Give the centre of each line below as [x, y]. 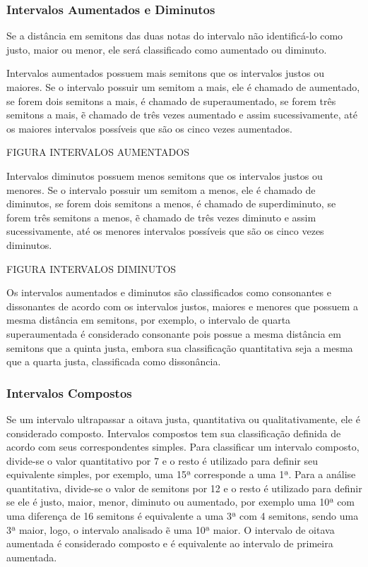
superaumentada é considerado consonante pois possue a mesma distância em [174, 333]
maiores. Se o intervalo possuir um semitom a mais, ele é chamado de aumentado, [183, 87]
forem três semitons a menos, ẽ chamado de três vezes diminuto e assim [161, 217]
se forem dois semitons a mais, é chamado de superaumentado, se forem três [171, 100]
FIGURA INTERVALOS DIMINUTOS [91, 268]
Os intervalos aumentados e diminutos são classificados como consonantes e [169, 292]
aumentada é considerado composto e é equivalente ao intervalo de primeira [170, 543]
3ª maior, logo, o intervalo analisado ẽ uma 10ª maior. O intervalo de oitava [171, 529]
